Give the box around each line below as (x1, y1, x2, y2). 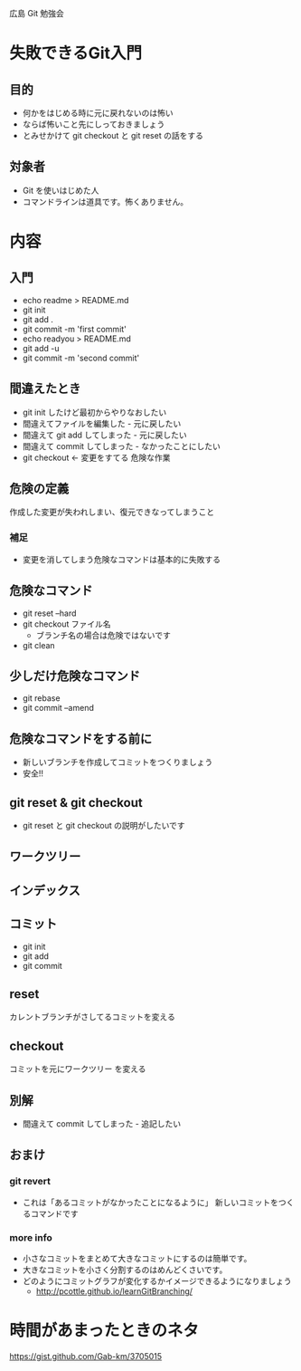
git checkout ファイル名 (22, 618, 111, 629)
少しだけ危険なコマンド (9, 668, 140, 684)
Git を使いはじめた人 (22, 185, 99, 196)
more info (9, 1231, 52, 1243)
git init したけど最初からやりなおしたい (22, 407, 167, 417)
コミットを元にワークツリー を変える (9, 1063, 146, 1075)
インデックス (9, 882, 81, 898)
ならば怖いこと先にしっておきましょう (22, 119, 165, 129)
